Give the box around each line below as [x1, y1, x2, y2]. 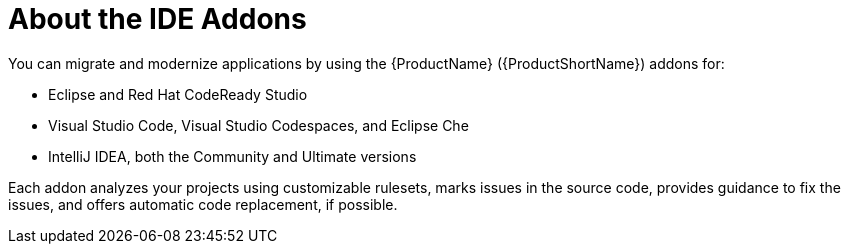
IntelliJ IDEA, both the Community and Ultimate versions [48, 147, 417, 165]
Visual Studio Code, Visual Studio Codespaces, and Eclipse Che [48, 116, 469, 134]
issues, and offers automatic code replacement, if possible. [8, 195, 398, 213]
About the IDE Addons [8, 2, 307, 36]
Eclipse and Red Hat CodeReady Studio [48, 85, 308, 103]
